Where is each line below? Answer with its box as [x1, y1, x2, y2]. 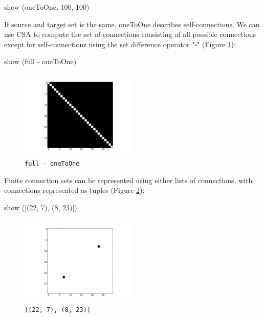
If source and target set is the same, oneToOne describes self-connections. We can [4, 18, 260, 29]
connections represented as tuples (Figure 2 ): [4, 185, 145, 195]
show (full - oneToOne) [4, 56, 77, 67]
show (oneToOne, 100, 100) [4, 2, 90, 12]
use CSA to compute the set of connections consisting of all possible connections [4, 29, 256, 39]
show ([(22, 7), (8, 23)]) [4, 202, 77, 213]
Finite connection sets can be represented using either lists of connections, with [4, 174, 253, 185]
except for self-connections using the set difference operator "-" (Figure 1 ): [4, 38, 236, 49]
